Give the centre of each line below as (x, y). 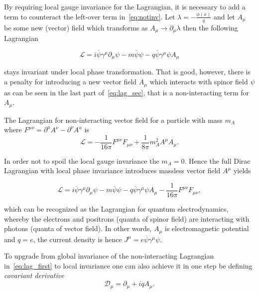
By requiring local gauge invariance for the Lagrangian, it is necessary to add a (125, 6)
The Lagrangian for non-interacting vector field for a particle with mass (113, 120)
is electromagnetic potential (207, 228)
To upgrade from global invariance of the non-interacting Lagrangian (109, 256)
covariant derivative (34, 275)
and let (224, 16)
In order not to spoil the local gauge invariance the (82, 160)
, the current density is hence (77, 239)
